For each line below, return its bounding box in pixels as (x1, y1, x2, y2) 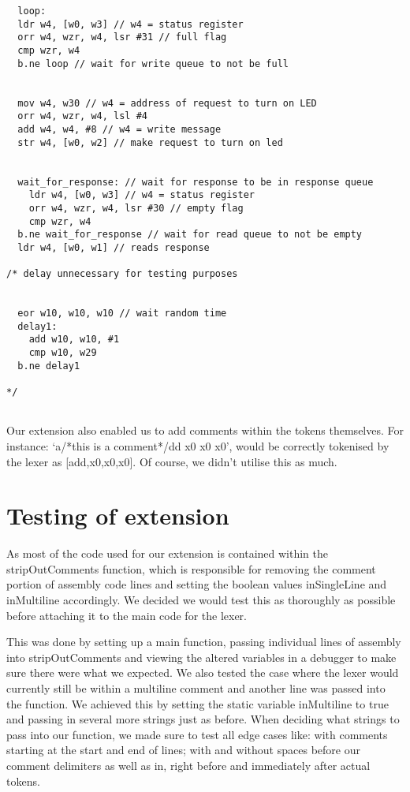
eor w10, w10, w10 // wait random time (17, 308, 227, 319)
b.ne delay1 (17, 360, 80, 372)
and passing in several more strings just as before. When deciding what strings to (6, 711, 400, 727)
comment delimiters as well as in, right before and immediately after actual (6, 757, 371, 773)
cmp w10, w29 (28, 347, 97, 359)
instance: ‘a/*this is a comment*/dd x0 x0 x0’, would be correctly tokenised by (6, 437, 389, 454)
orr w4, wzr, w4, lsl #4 (17, 110, 147, 122)
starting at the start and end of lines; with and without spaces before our (6, 742, 360, 758)
